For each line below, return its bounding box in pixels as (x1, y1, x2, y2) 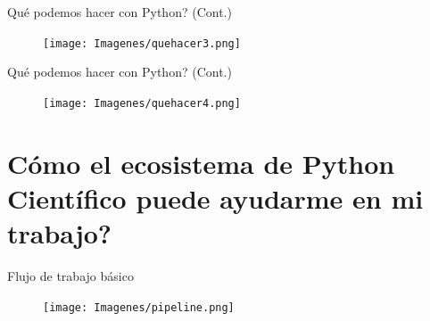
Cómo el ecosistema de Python (7, 144, 395, 181)
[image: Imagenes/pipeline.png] (43, 300, 235, 314)
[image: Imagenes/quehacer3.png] (43, 37, 241, 50)
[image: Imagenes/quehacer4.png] (43, 96, 241, 110)
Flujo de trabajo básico (7, 267, 134, 284)
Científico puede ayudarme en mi (7, 179, 424, 216)
